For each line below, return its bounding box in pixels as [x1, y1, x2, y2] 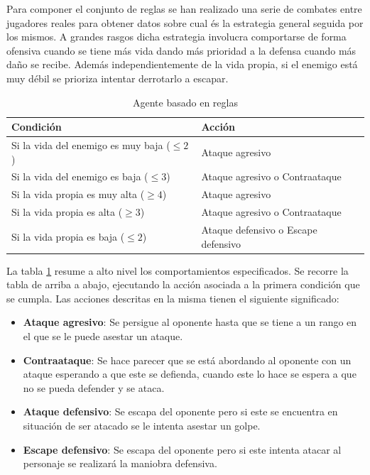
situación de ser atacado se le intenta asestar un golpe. [23, 418, 261, 432]
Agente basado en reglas [133, 94, 238, 109]
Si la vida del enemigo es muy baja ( [11, 138, 170, 152]
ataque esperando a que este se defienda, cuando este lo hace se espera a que [23, 366, 357, 381]
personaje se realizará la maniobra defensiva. [23, 456, 217, 471]
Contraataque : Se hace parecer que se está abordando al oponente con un [23, 352, 352, 367]
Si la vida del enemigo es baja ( [11, 169, 148, 184]
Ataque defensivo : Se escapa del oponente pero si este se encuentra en [23, 404, 338, 419]
